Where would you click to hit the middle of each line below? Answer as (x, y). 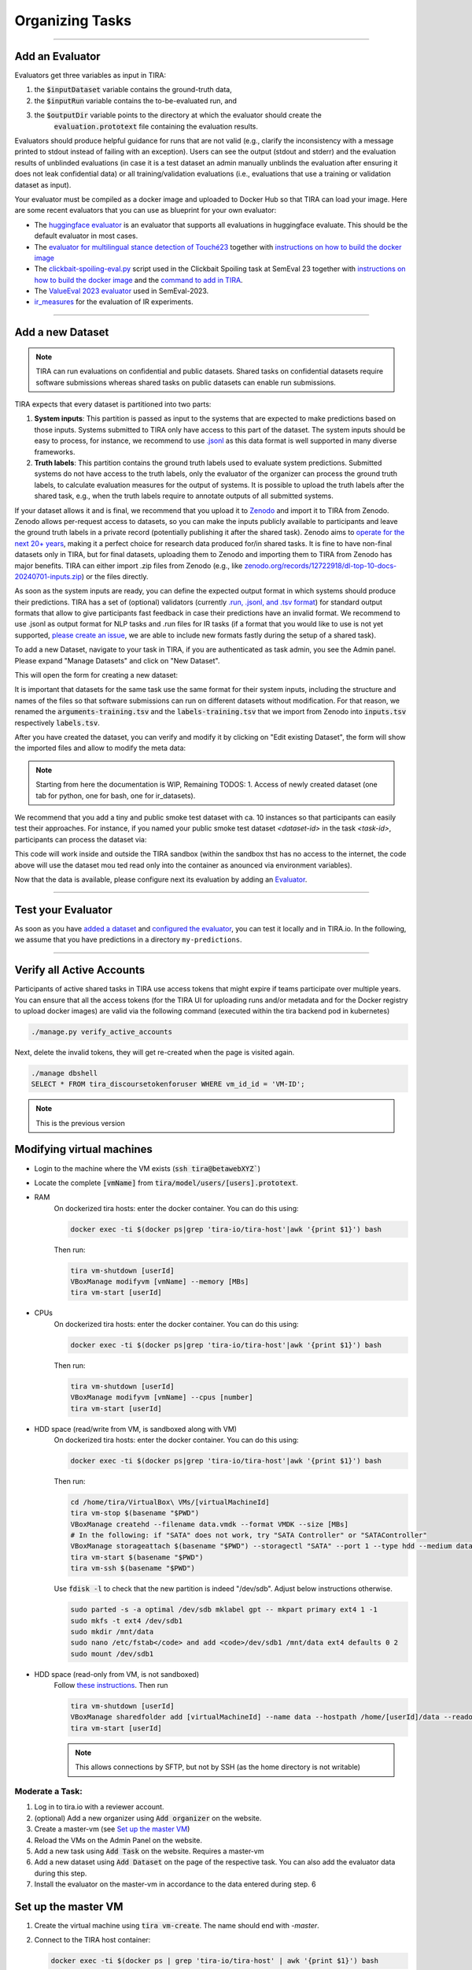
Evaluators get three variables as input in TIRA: (90, 76)
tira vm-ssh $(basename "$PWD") (133, 1569)
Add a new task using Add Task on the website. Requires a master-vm (149, 1851)
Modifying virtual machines (84, 1149)
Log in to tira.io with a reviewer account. (99, 1807)
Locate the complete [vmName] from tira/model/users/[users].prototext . (166, 1183)
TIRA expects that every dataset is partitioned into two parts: (113, 404)
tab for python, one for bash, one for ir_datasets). (116, 795)
